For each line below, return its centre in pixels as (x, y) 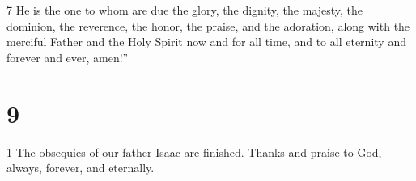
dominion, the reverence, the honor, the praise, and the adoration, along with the (208, 25)
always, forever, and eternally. (81, 168)
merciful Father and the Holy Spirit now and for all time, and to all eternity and (206, 42)
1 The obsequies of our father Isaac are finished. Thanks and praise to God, (194, 152)
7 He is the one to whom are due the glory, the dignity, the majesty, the (185, 10)
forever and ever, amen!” (68, 57)
